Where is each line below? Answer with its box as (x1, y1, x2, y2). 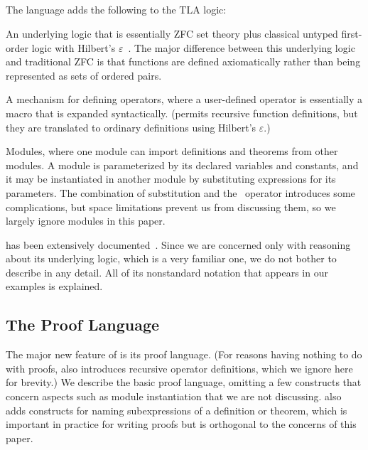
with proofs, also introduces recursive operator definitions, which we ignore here (6, 360, 353, 375)
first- (341, 26, 362, 41)
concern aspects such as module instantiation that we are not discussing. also (6, 389, 342, 404)
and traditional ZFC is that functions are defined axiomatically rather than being (6, 54, 361, 69)
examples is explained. (6, 279, 103, 294)
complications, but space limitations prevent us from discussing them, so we (6, 199, 336, 214)
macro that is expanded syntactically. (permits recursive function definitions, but (6, 105, 358, 120)
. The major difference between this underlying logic (128, 40, 355, 55)
